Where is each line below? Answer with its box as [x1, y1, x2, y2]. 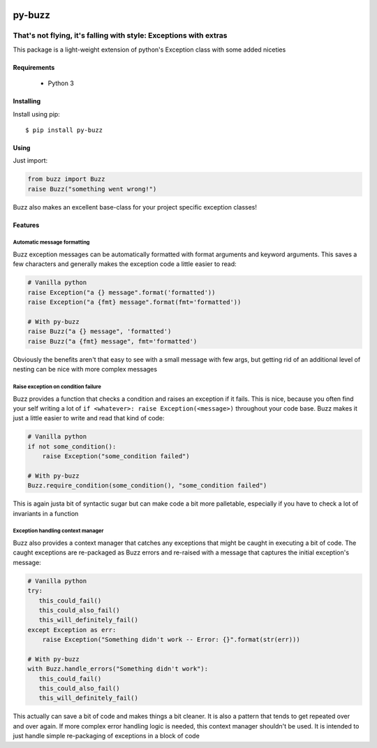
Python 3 [47, 79, 75, 87]
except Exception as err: [27, 626, 117, 633]
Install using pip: [13, 110, 61, 118]
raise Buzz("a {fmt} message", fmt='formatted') [27, 337, 198, 345]
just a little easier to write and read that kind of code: [13, 414, 165, 423]
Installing [13, 97, 41, 105]
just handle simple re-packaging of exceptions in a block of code [13, 732, 200, 740]
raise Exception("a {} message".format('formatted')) [27, 288, 216, 296]
